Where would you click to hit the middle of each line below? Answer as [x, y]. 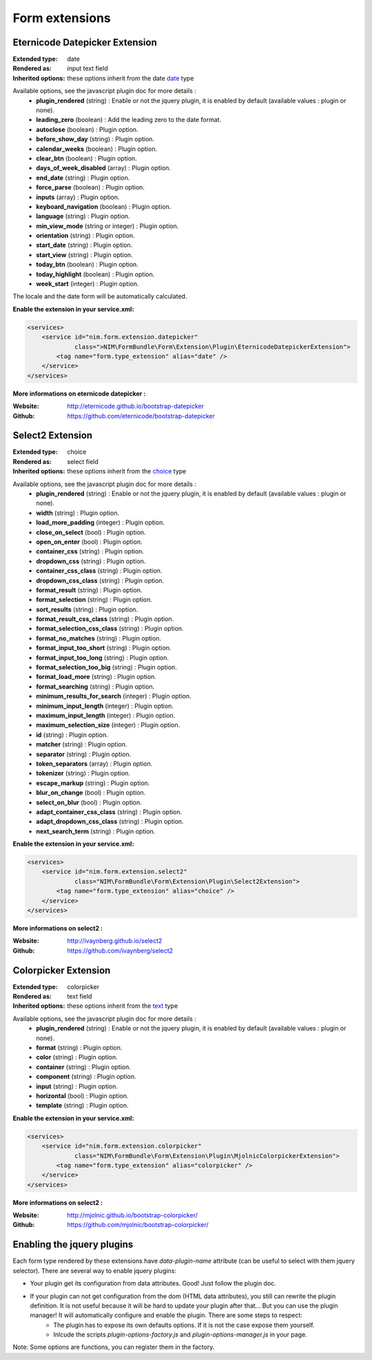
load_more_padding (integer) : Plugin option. [100, 522]
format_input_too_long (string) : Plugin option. [102, 658]
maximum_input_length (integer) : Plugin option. [106, 715]
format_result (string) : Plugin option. [89, 590]
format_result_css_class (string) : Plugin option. [105, 619]
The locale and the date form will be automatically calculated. [100, 296]
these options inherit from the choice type [127, 471]
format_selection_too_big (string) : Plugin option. [106, 667]
